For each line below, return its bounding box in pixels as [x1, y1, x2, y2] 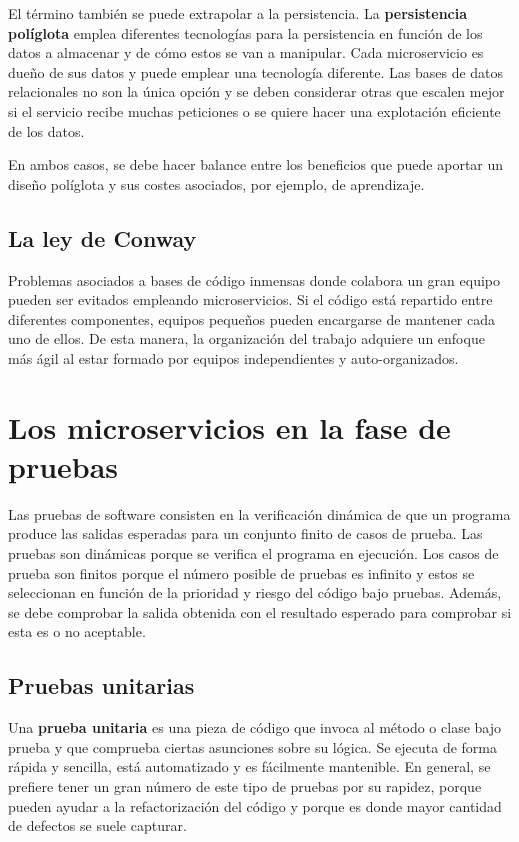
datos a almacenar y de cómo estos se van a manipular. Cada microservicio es [8, 42, 484, 63]
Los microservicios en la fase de [8, 406, 451, 447]
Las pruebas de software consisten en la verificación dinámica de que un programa [8, 503, 511, 524]
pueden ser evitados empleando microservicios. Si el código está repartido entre [8, 289, 493, 310]
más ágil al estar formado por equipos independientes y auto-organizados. [8, 347, 459, 368]
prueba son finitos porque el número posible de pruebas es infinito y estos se [8, 562, 475, 583]
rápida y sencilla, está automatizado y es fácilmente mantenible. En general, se [8, 756, 491, 777]
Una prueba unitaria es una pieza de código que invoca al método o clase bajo [8, 717, 501, 738]
